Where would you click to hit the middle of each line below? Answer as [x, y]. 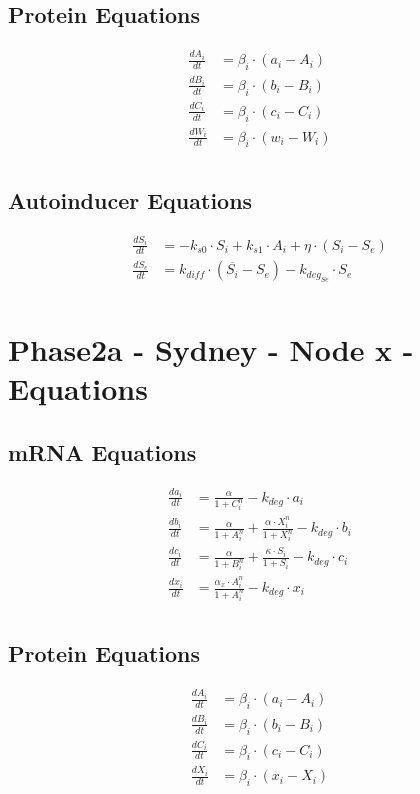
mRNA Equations [102, 451]
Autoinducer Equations [130, 199]
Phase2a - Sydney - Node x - [211, 349]
